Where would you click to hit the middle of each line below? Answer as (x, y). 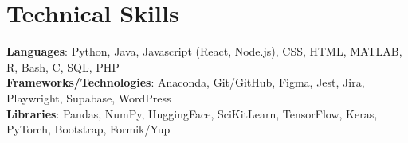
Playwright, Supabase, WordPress (89, 97)
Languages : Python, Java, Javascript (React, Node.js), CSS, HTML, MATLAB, (204, 51)
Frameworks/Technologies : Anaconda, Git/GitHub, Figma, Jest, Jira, (186, 82)
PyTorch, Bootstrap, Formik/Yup (88, 129)
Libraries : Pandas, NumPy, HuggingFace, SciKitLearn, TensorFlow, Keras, (192, 113)
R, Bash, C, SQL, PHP (63, 66)
